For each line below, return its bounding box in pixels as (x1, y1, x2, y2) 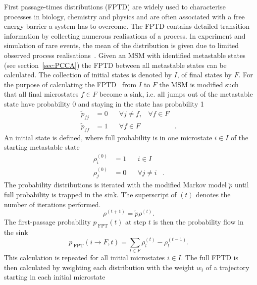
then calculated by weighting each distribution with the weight (4, 262, 194, 272)
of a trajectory (206, 262, 250, 272)
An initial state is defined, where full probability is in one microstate (4, 132, 212, 142)
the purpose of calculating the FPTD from (4, 79, 137, 89)
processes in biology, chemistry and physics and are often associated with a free (4, 11, 245, 21)
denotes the (196, 189, 231, 199)
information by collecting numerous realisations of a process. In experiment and (4, 30, 246, 41)
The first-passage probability (4, 217, 91, 227)
